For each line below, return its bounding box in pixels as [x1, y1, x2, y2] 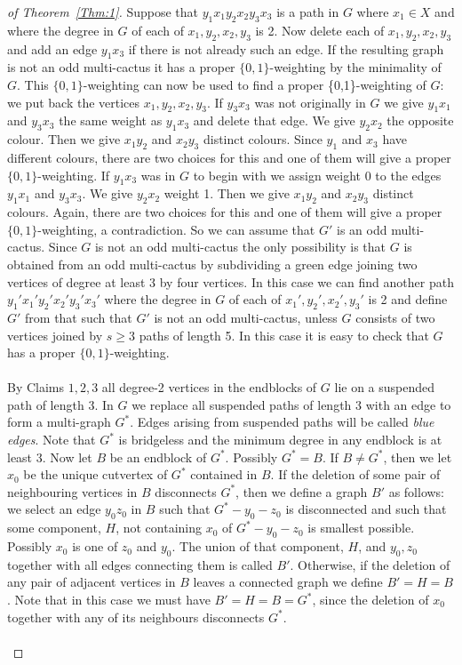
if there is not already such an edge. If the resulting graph [128, 39, 444, 58]
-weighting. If [37, 165, 110, 184]
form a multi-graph [7, 413, 111, 431]
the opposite [386, 111, 454, 130]
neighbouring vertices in [7, 482, 138, 501]
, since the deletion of [312, 590, 429, 609]
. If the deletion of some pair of [270, 465, 441, 484]
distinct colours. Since [203, 130, 323, 148]
